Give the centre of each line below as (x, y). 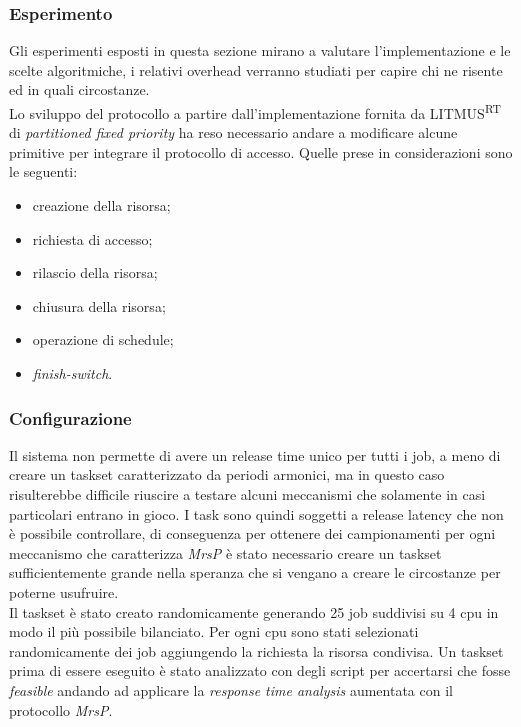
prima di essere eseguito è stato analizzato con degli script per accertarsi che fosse (260, 670)
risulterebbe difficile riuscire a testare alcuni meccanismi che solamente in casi (247, 494)
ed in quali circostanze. (79, 89)
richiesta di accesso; (92, 238)
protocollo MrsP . (61, 709)
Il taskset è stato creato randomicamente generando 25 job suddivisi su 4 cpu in (254, 611)
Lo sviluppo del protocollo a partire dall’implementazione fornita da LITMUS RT (255, 111)
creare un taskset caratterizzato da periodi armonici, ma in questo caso (227, 474)
